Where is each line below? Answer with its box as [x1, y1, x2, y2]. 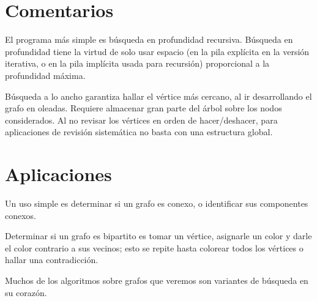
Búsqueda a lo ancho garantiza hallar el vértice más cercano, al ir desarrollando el [5, 89, 312, 102]
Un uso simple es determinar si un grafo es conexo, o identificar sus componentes [5, 197, 308, 209]
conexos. [5, 209, 37, 221]
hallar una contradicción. [5, 253, 99, 266]
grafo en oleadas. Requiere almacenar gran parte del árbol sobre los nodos [5, 102, 282, 114]
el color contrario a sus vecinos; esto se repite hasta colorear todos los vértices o [5, 241, 304, 254]
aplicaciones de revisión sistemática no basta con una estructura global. [5, 125, 273, 138]
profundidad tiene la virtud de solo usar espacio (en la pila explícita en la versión [5, 45, 310, 58]
